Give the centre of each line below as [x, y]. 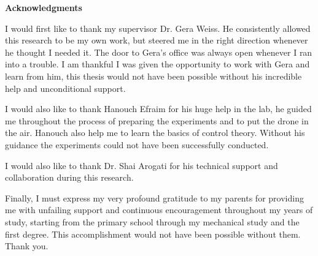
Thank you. [27, 246]
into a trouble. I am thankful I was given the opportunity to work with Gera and [157, 64]
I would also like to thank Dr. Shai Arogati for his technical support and [142, 165]
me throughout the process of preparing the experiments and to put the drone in [157, 120]
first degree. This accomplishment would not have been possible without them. [153, 234]
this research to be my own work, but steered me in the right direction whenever [157, 40]
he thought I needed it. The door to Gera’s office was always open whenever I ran [159, 52]
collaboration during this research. [69, 177]
